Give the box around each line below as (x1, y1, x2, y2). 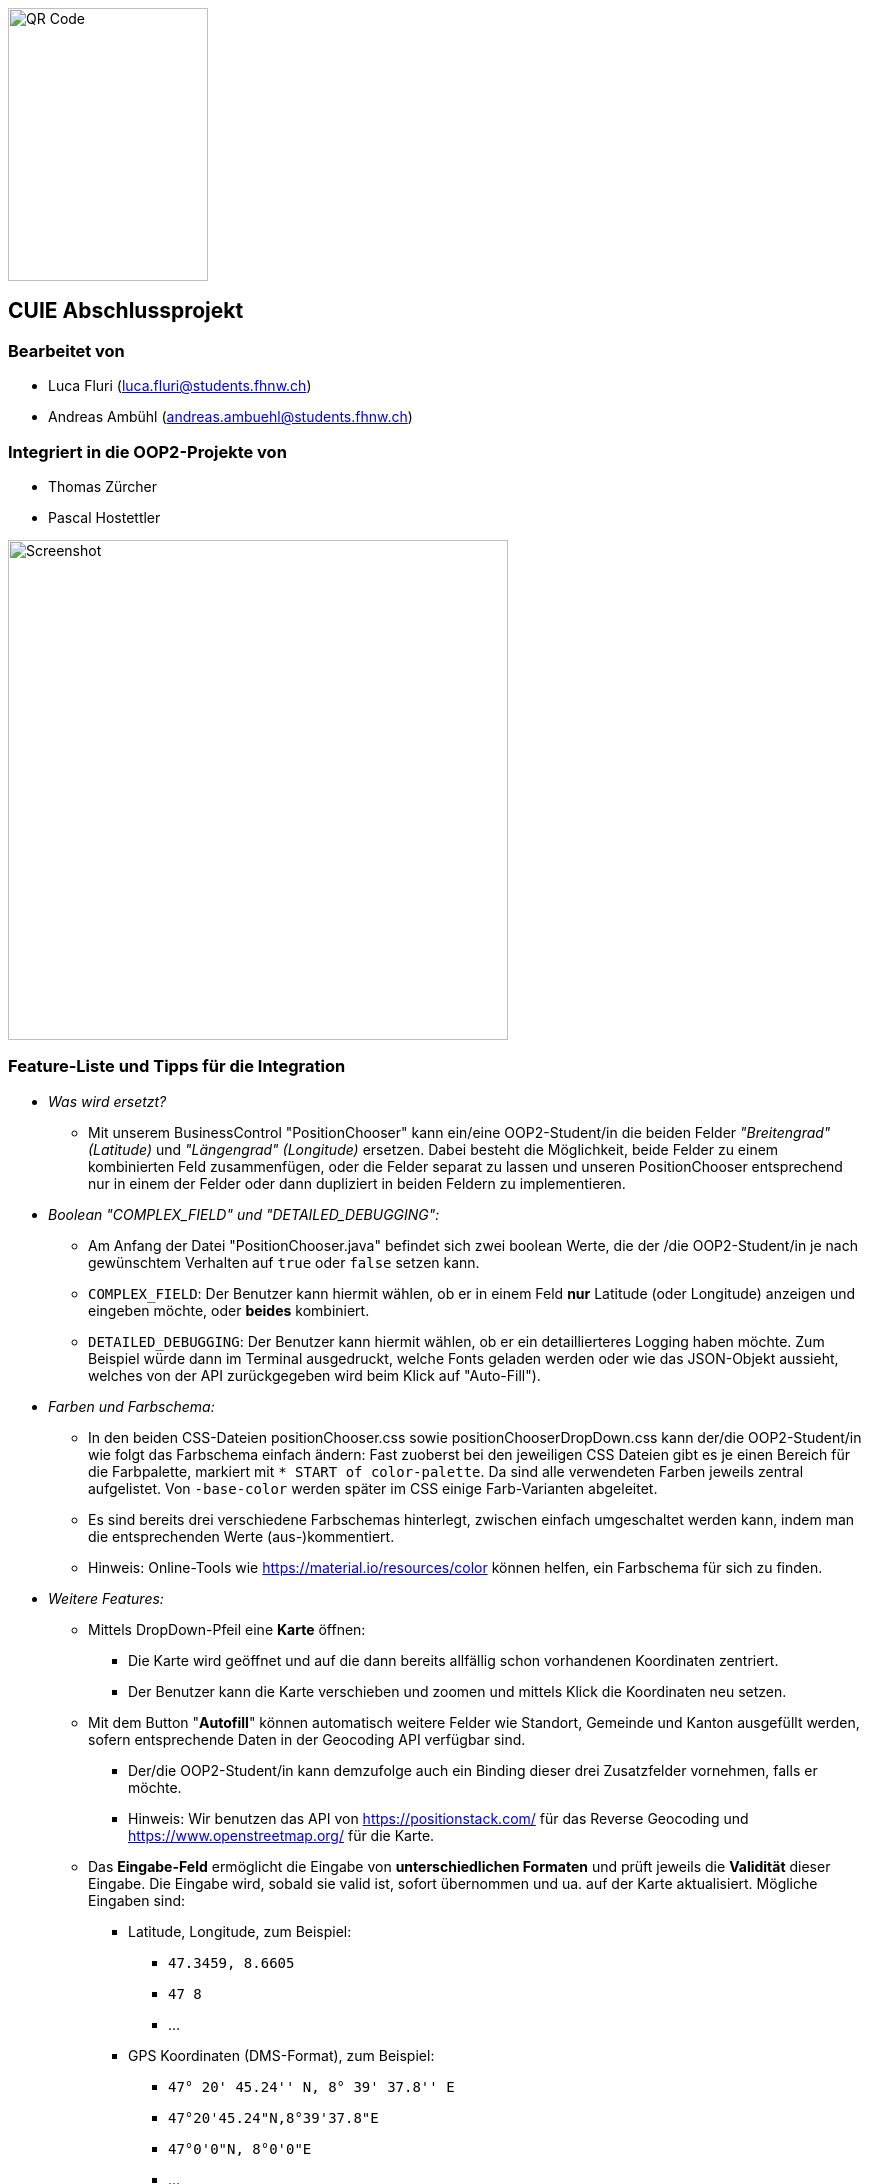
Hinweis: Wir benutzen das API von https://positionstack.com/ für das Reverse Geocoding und (128, 1809, 749, 1827)
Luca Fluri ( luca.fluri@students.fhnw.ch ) (48, 377, 312, 395)
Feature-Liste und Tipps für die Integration (8, 1056, 346, 1077)
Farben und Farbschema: (48, 1397, 215, 1415)
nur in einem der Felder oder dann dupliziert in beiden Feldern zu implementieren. (88, 1174, 626, 1192)
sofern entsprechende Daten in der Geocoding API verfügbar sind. (88, 1730, 526, 1748)
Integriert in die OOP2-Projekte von (8, 441, 287, 462)
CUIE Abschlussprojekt (8, 298, 244, 324)
